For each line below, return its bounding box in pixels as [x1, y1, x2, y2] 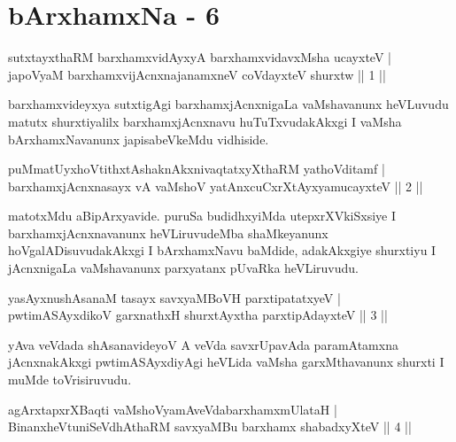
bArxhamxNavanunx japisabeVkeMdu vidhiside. [8, 129, 269, 148]
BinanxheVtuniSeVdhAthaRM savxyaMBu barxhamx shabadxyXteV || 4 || [8, 417, 412, 436]
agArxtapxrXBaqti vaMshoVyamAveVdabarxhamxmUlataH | [8, 399, 337, 418]
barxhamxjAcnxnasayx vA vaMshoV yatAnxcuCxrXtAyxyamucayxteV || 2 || [8, 176, 423, 195]
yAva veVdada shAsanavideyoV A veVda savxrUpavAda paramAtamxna [8, 335, 398, 353]
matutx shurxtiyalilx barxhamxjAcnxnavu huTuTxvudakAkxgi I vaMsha [8, 112, 402, 130]
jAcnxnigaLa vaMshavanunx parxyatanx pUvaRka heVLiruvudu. [8, 259, 359, 277]
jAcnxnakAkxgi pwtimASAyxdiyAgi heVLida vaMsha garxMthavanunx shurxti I [8, 353, 444, 371]
